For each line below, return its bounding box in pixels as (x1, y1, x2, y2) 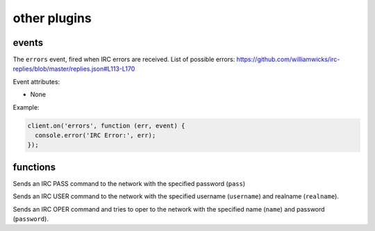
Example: (12, 103, 40, 111)
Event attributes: (12, 77, 60, 86)
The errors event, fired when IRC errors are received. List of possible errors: (12, 55, 235, 64)
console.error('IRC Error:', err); (35, 132, 156, 139)
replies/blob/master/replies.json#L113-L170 (12, 65, 135, 73)
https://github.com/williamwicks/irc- (236, 55, 340, 64)
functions (12, 161, 56, 173)
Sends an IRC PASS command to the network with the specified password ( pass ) (12, 179, 246, 187)
